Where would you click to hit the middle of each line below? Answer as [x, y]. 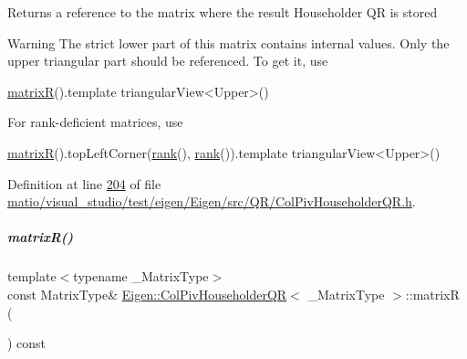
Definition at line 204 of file [84, 183]
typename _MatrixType [141, 276]
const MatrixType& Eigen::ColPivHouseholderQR [147, 294]
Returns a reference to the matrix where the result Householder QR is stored [223, 12]
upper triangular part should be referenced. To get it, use [168, 61]
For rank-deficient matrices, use [95, 122]
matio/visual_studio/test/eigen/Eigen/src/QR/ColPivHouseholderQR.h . [212, 201]
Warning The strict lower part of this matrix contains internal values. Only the [228, 42]
